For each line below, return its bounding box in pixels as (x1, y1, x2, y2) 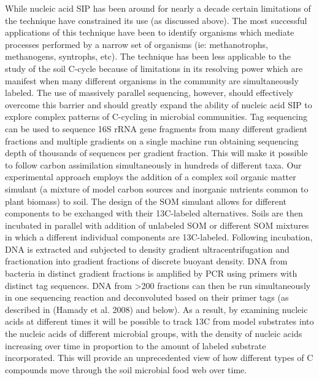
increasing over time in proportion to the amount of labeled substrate (5, 339, 266, 352)
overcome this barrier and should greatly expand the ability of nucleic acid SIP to (5, 98, 312, 111)
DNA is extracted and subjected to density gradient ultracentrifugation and (5, 242, 290, 255)
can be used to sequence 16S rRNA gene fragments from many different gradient (5, 122, 307, 135)
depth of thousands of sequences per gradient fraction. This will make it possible (5, 146, 308, 159)
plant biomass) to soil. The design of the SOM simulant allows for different (5, 194, 287, 207)
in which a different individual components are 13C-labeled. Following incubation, (5, 231, 313, 243)
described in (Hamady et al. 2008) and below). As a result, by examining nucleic (5, 303, 308, 315)
